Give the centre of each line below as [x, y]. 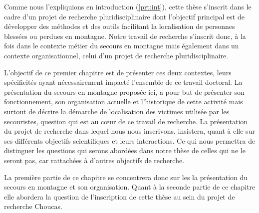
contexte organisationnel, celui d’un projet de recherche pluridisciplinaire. [116, 55]
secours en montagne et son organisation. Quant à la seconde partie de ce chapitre [130, 187]
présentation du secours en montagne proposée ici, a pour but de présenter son [124, 92]
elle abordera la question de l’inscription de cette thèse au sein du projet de [120, 196]
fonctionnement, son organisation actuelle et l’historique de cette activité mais [124, 102]
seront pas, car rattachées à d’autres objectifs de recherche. [94, 160]
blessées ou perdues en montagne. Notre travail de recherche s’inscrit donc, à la [125, 36]
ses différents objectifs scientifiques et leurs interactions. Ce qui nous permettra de [130, 140]
